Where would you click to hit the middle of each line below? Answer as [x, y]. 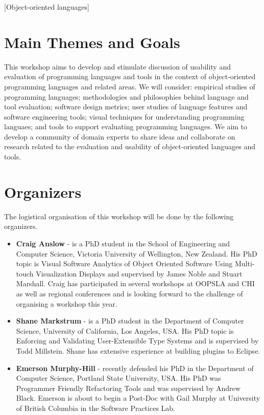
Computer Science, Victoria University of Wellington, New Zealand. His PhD [137, 253]
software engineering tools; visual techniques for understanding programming [124, 116]
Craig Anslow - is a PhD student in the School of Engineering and [123, 243]
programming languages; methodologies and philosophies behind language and [126, 96]
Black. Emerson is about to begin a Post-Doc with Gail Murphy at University [138, 398]
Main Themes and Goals [92, 42]
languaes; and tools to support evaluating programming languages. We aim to [126, 126]
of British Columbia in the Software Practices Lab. [95, 408]
